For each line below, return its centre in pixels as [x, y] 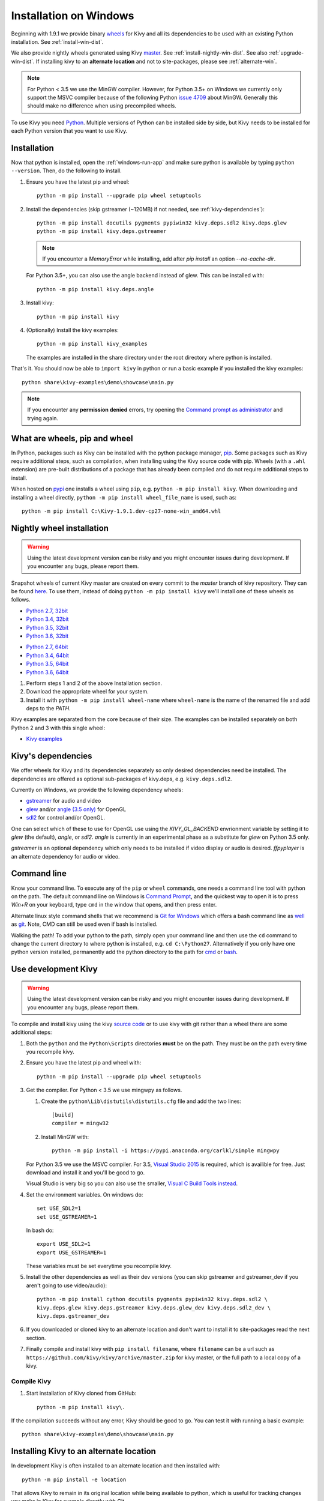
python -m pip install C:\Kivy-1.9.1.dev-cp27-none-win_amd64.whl [121, 511]
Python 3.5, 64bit [47, 664]
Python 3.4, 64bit [47, 655]
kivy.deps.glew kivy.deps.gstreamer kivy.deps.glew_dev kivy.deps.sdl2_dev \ [154, 1308]
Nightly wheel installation [60, 528]
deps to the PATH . [49, 708]
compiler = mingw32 [80, 1123]
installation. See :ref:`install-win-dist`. [57, 41]
